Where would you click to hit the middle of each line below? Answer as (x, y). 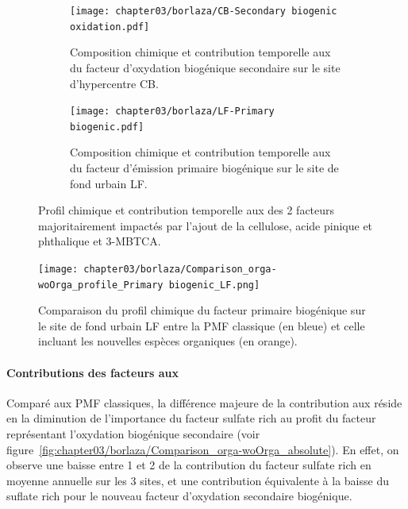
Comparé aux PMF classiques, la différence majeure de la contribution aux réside (204, 402)
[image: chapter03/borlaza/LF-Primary (172, 112)
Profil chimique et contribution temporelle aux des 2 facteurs (187, 210)
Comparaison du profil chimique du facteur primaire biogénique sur (202, 310)
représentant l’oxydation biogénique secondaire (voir (133, 434)
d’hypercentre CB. (114, 83)
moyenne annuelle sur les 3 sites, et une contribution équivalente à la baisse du (198, 480)
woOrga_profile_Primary (101, 285)
